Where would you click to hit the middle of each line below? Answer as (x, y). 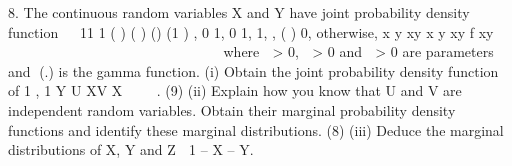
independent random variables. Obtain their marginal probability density (232, 109)
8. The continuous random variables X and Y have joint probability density (239, 12)
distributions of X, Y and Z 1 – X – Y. (131, 149)
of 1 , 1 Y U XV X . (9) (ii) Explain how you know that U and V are (235, 90)
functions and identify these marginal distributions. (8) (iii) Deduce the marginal (256, 129)
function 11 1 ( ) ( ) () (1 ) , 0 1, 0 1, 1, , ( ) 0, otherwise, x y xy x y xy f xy (251, 31)
